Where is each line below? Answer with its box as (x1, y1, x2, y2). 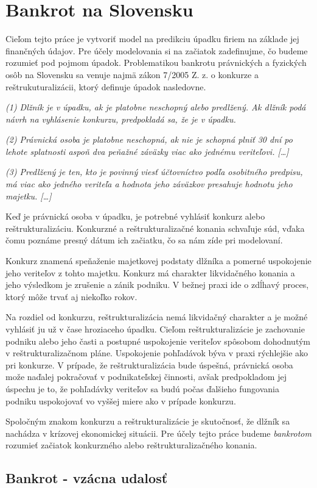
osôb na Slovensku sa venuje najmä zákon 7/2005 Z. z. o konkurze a (5, 68, 259, 81)
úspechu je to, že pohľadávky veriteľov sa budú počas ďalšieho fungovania (5, 382, 279, 395)
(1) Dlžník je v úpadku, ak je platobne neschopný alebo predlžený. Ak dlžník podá (5, 101, 306, 113)
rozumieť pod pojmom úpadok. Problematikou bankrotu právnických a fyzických (5, 56, 307, 69)
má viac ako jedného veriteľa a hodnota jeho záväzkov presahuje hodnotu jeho (5, 178, 293, 190)
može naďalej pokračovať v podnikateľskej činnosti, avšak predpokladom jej (5, 370, 287, 383)
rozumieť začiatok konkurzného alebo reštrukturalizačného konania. (5, 439, 257, 451)
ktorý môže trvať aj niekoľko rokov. (5, 290, 138, 303)
